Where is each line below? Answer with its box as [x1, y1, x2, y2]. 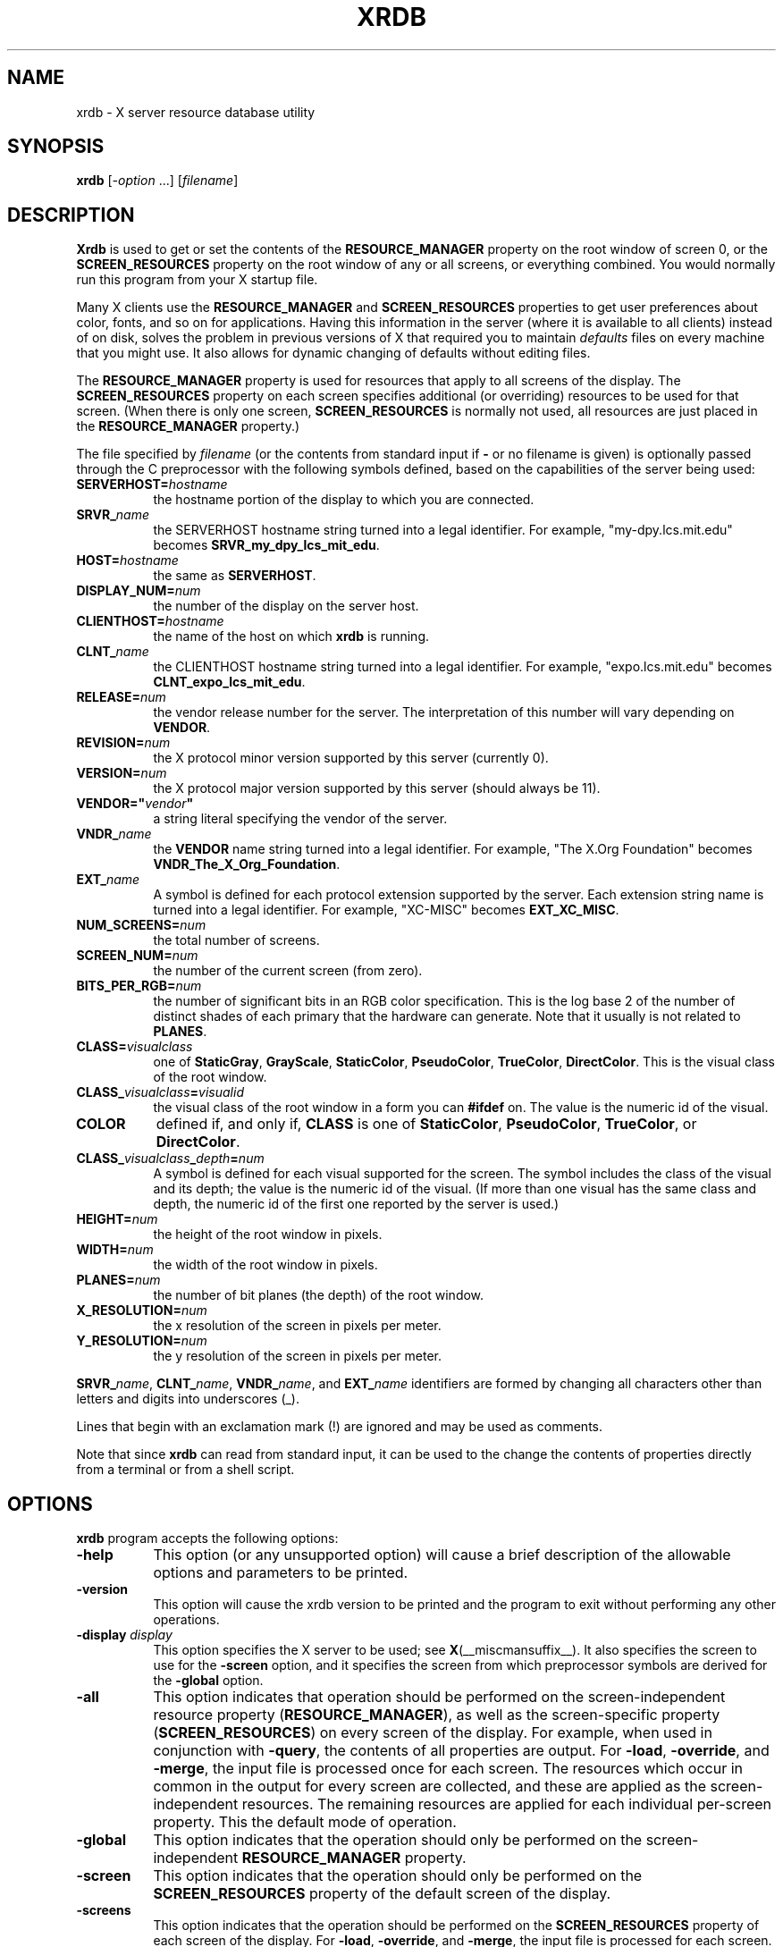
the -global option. [153, 1673, 264, 1689]
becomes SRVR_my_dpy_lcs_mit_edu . [153, 537, 380, 553]
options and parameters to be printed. [153, 1563, 408, 1582]
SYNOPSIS [7, 135, 105, 158]
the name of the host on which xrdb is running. [153, 628, 430, 645]
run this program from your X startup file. [76, 272, 318, 288]
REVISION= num [76, 735, 171, 751]
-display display [76, 1627, 173, 1643]
